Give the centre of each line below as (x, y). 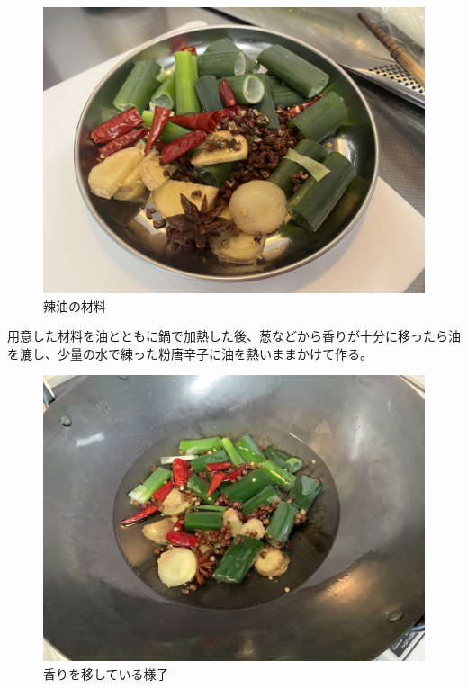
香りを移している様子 (106, 673)
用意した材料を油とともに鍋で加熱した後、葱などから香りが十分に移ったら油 (234, 336)
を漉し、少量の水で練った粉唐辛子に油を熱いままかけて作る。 (190, 353)
